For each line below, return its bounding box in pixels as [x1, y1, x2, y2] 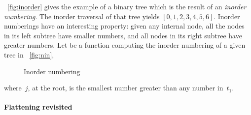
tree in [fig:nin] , [4, 49, 54, 59]
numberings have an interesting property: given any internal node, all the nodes [4, 21, 245, 31]
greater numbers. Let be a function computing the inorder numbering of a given [4, 40, 246, 50]
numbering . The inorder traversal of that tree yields [4, 11, 160, 21]
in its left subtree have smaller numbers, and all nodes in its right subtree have [4, 30, 242, 40]
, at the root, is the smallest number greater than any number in [28, 83, 223, 93]
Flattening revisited [4, 102, 72, 112]
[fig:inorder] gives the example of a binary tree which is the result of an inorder [7, 1, 247, 11]
